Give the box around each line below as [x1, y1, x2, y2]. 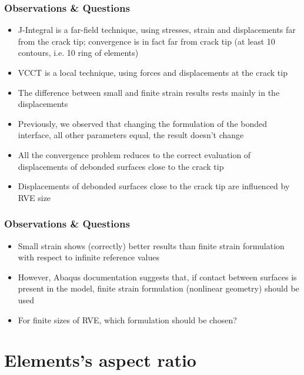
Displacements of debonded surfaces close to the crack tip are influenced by [18, 180, 290, 192]
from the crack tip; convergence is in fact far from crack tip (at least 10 [18, 35, 275, 47]
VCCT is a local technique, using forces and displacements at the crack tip [18, 66, 288, 78]
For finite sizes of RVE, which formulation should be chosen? [18, 313, 237, 326]
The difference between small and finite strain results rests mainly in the [18, 86, 280, 98]
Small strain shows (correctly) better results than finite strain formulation [18, 239, 285, 252]
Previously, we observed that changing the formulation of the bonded [18, 117, 268, 129]
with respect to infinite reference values [18, 251, 159, 263]
